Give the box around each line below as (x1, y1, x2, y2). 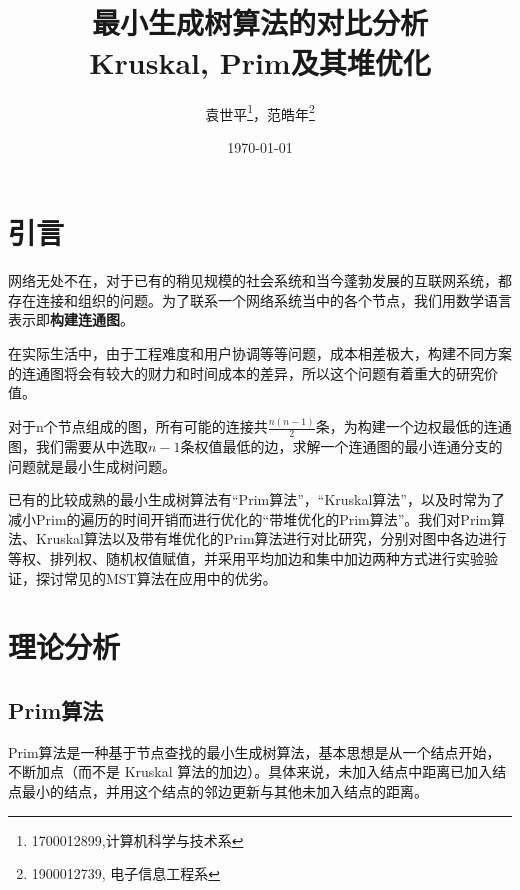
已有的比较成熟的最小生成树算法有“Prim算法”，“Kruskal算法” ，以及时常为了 (8, 489, 505, 510)
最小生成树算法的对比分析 (91, 2, 428, 43)
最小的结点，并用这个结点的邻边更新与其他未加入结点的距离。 (21, 780, 428, 801)
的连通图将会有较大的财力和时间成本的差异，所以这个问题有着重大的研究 (8, 362, 484, 383)
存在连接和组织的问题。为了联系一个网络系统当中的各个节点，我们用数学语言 (8, 289, 512, 310)
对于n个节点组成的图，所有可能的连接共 (8, 416, 268, 437)
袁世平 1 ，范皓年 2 (205, 100, 315, 124)
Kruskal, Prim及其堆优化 (89, 41, 431, 82)
